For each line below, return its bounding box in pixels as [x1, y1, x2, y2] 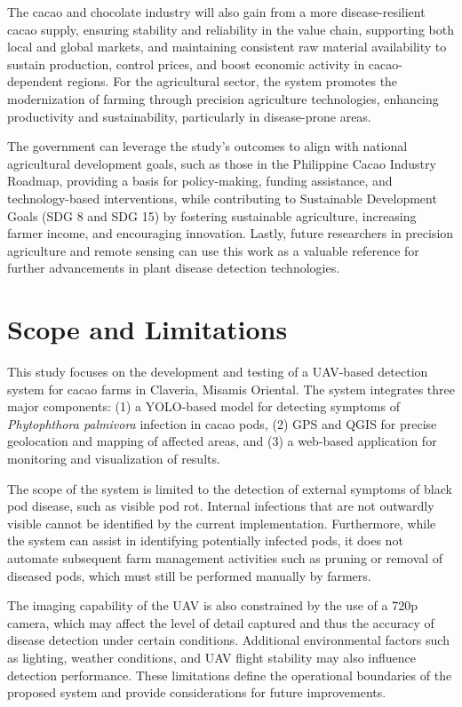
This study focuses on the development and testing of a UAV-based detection [7, 362, 428, 381]
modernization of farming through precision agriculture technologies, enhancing [7, 89, 439, 107]
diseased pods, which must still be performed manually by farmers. [7, 566, 371, 584]
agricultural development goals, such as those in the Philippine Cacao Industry [7, 154, 436, 172]
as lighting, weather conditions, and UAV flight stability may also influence [7, 647, 417, 666]
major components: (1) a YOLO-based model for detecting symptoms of [7, 397, 400, 416]
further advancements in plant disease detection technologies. [7, 258, 340, 277]
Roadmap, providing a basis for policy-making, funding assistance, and [7, 171, 393, 190]
